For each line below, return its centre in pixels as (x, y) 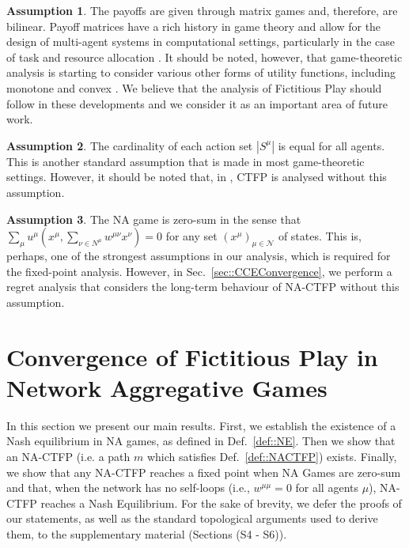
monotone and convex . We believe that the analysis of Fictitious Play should (194, 87)
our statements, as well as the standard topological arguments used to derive (192, 518)
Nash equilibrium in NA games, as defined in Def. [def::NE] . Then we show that (201, 441)
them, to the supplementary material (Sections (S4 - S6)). (147, 533)
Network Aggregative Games (167, 387)
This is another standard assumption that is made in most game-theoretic (186, 161)
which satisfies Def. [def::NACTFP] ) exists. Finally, (272, 456)
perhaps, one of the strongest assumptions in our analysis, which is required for (199, 256)
